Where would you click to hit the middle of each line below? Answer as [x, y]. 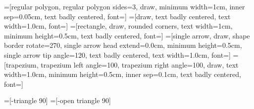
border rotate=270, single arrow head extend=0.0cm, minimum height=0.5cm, [123, 45]
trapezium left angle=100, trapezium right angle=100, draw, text [140, 64]
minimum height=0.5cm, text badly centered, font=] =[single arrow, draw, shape [127, 35]
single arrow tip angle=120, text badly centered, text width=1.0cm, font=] [117, 54]
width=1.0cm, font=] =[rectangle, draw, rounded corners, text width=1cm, [118, 26]
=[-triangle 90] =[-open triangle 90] [57, 100]
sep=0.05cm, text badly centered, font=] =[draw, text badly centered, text [117, 16]
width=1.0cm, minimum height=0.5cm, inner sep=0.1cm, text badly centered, [123, 74]
